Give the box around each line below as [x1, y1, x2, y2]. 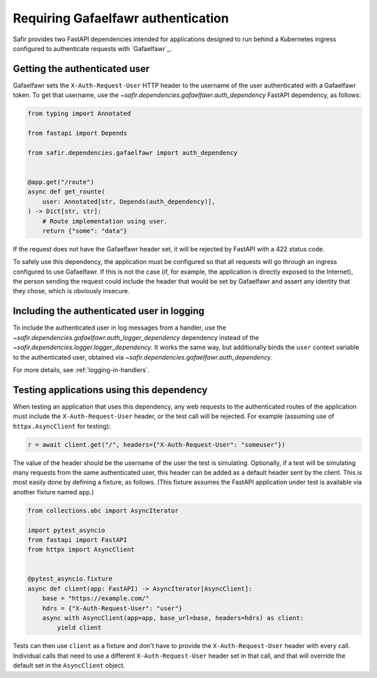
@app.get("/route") [27, 178, 94, 186]
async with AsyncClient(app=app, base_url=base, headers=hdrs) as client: [42, 614, 304, 622]
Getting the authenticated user [13, 63, 150, 75]
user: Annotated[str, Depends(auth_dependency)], [42, 198, 216, 205]
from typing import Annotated [27, 110, 131, 118]
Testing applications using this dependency [13, 384, 208, 396]
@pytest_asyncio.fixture [27, 575, 113, 583]
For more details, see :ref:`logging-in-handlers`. [13, 365, 150, 374]
